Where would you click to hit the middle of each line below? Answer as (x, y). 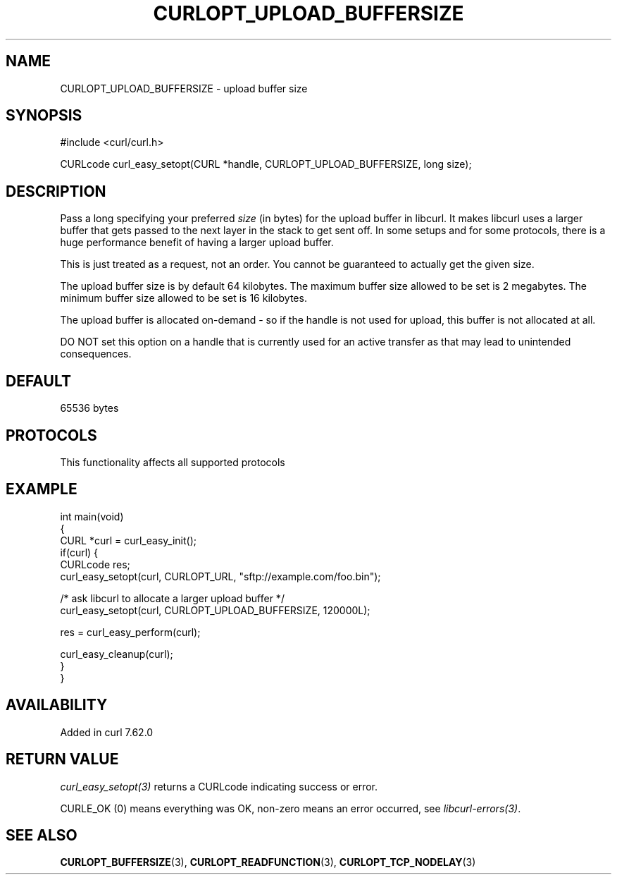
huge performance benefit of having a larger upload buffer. (197, 243)
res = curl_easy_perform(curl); (130, 632)
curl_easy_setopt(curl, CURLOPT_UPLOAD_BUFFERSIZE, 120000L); (215, 610)
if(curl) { (79, 552)
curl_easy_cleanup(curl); (117, 654)
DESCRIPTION (56, 191)
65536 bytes (89, 408)
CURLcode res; (95, 564)
